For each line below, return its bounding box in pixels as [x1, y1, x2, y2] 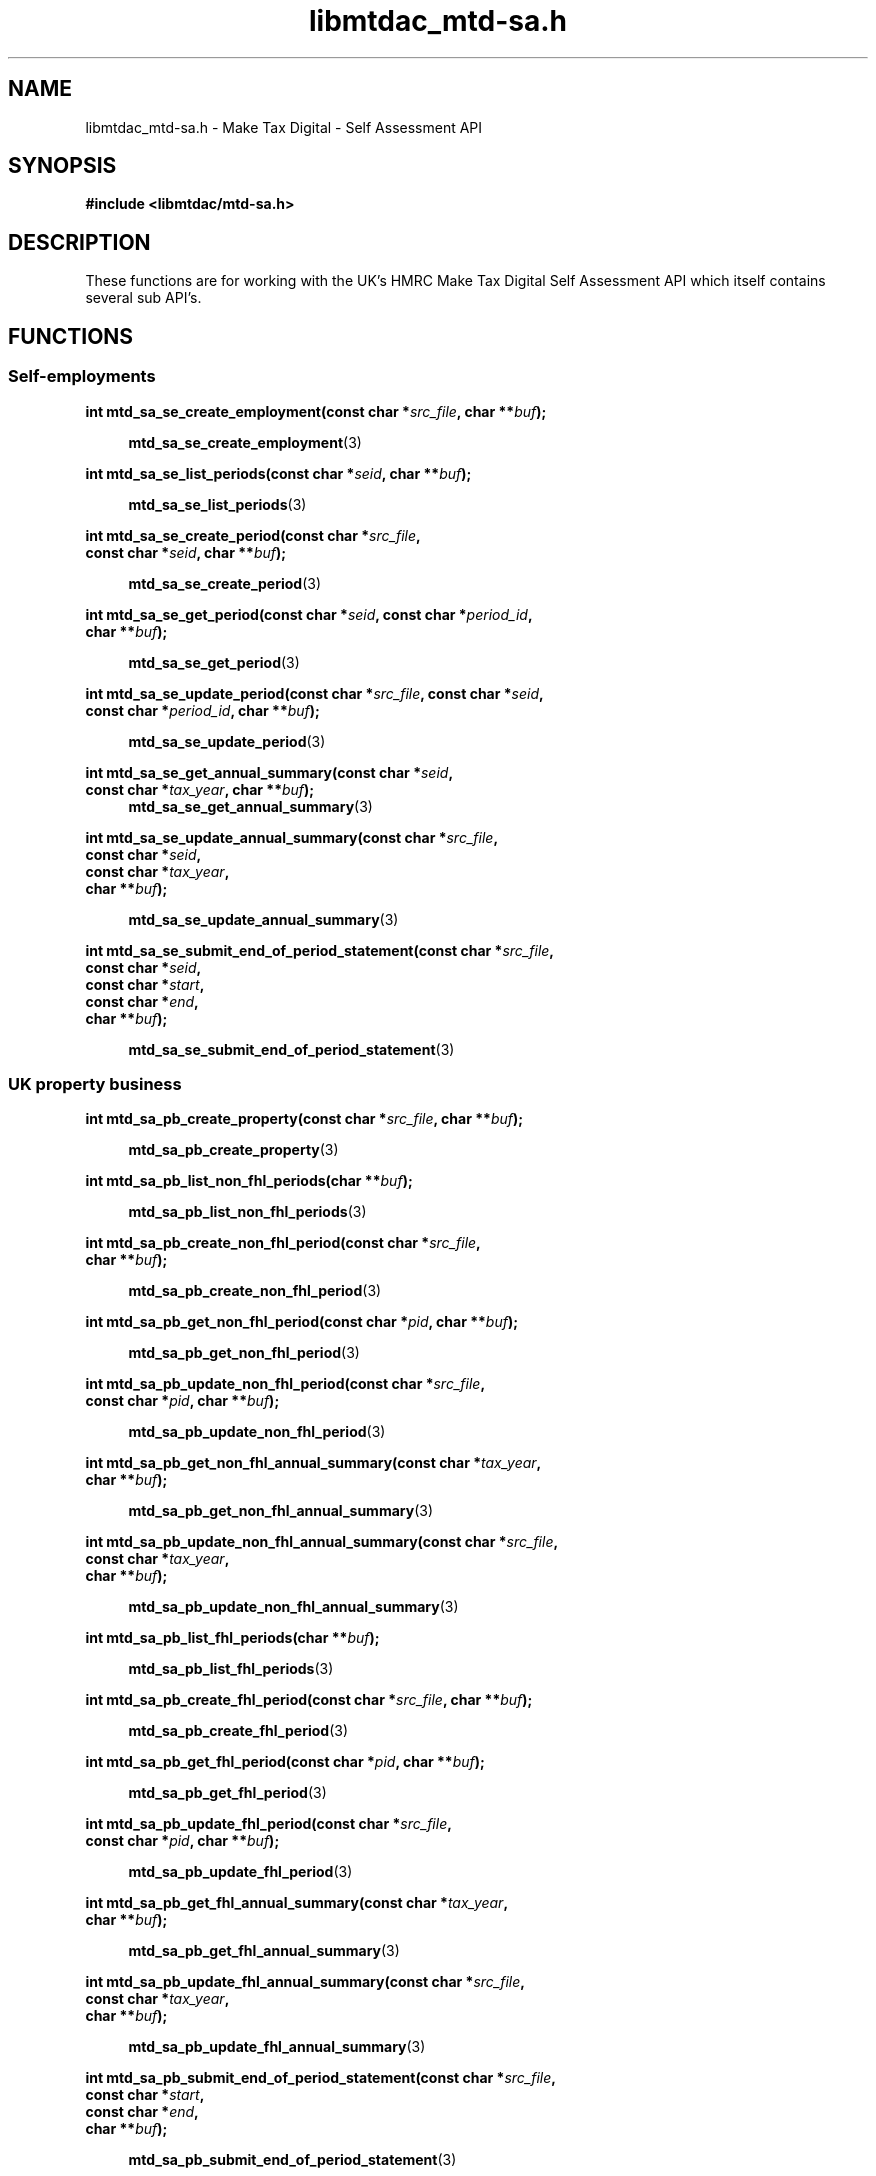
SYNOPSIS [8, 153, 117, 179]
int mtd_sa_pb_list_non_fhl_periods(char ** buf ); [85, 1172, 413, 1190]
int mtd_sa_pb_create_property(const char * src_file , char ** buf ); [85, 1110, 524, 1128]
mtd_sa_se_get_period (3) [128, 653, 300, 671]
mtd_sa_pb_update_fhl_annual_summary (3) [128, 2038, 426, 2056]
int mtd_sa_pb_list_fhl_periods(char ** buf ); [85, 1629, 380, 1647]
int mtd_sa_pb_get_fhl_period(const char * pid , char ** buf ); [85, 1753, 485, 1771]
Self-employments [8, 366, 156, 387]
